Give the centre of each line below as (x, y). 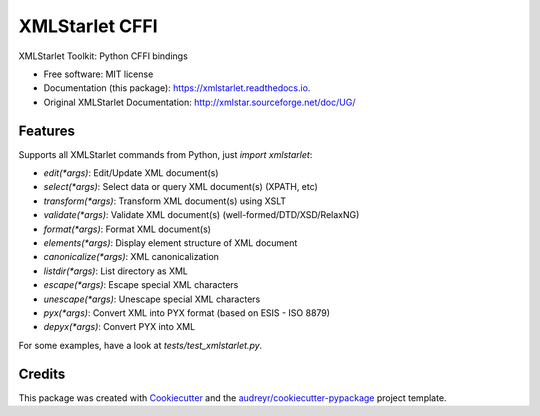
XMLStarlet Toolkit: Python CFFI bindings (103, 56)
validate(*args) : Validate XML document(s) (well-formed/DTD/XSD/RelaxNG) (201, 215)
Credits (42, 373)
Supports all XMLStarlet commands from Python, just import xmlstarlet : (165, 154)
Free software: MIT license (98, 74)
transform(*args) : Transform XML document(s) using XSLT (165, 201)
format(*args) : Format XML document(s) (127, 229)
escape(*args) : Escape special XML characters (141, 285)
